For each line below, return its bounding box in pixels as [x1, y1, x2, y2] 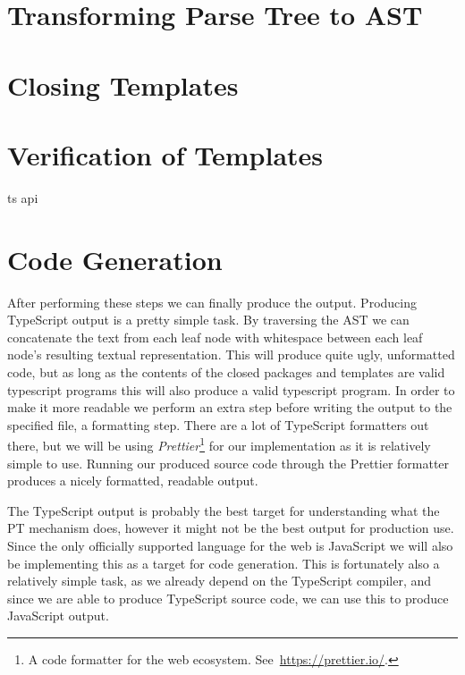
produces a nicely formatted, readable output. [7, 471, 258, 490]
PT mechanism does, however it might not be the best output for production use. [7, 519, 454, 537]
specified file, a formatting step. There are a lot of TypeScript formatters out [7, 415, 429, 434]
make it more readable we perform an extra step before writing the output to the [7, 398, 452, 417]
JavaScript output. [7, 606, 109, 625]
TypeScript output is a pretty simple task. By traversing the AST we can [7, 310, 410, 329]
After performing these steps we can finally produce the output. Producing [7, 292, 417, 311]
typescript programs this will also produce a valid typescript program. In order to [7, 380, 455, 399]
